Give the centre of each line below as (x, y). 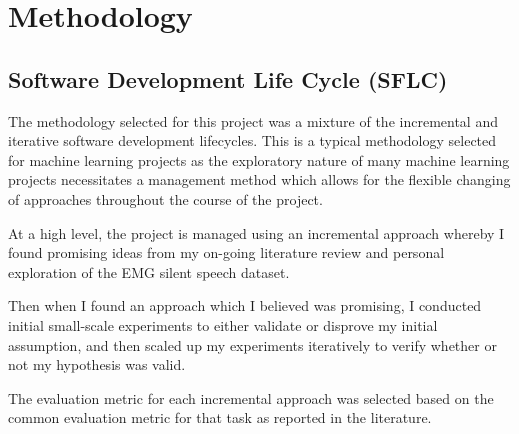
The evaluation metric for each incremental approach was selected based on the (251, 397)
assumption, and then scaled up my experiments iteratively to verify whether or (252, 344)
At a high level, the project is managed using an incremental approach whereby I (256, 232)
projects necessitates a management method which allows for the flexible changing (259, 179)
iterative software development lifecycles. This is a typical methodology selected (252, 140)
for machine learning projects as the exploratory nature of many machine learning (259, 159)
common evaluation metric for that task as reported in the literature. (220, 417)
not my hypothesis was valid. (97, 364)
